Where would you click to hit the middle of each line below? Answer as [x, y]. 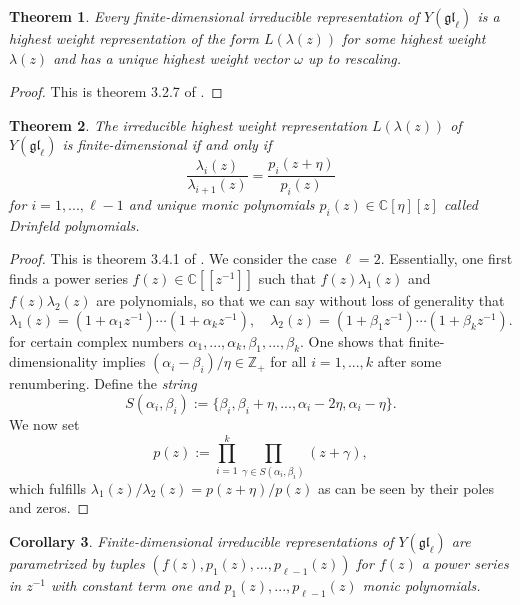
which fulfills [48, 487]
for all [288, 361]
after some [409, 361]
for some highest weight [414, 38]
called [460, 204]
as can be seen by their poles [405, 487]
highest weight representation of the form [134, 38]
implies [124, 361]
